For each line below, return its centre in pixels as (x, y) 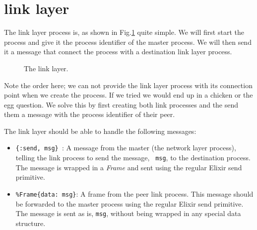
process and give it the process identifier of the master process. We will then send (128, 42)
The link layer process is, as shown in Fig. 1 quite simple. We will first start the (124, 32)
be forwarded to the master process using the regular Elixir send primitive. (129, 203)
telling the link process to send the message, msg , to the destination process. (133, 158)
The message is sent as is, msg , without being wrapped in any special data (128, 213)
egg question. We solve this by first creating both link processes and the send (121, 104)
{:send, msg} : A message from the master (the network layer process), (126, 148)
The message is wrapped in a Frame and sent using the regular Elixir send (129, 167)
